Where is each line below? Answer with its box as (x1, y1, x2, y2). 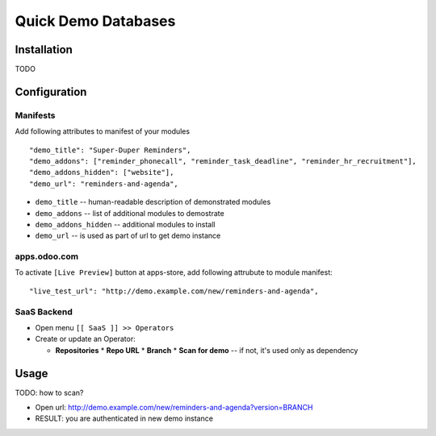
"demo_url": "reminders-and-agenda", (29, 179, 179, 189)
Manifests (15, 110, 56, 121)
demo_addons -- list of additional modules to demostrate (35, 208, 225, 218)
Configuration (15, 85, 87, 98)
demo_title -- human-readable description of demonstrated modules (35, 197, 271, 207)
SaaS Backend (15, 306, 73, 318)
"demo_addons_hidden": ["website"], (29, 168, 174, 177)
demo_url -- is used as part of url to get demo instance (35, 230, 221, 241)
